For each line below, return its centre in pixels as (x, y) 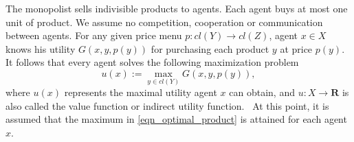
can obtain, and (262, 92)
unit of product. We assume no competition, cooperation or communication (164, 22)
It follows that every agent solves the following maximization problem (152, 62)
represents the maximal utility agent (141, 92)
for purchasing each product (210, 48)
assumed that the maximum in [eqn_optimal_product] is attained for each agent (176, 119)
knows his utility (41, 48)
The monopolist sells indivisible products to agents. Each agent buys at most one (177, 8)
